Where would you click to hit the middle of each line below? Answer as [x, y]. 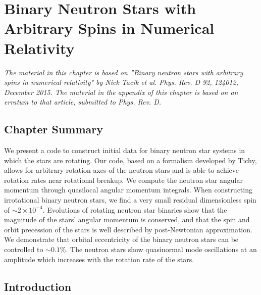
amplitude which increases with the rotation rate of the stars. [99, 259]
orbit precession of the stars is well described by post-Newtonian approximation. [128, 229]
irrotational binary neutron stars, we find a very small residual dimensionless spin [130, 200]
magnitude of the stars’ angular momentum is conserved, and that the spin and [127, 219]
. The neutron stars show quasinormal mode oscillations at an [161, 249]
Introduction [38, 286]
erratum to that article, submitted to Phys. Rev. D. [83, 102]
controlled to [24, 249]
